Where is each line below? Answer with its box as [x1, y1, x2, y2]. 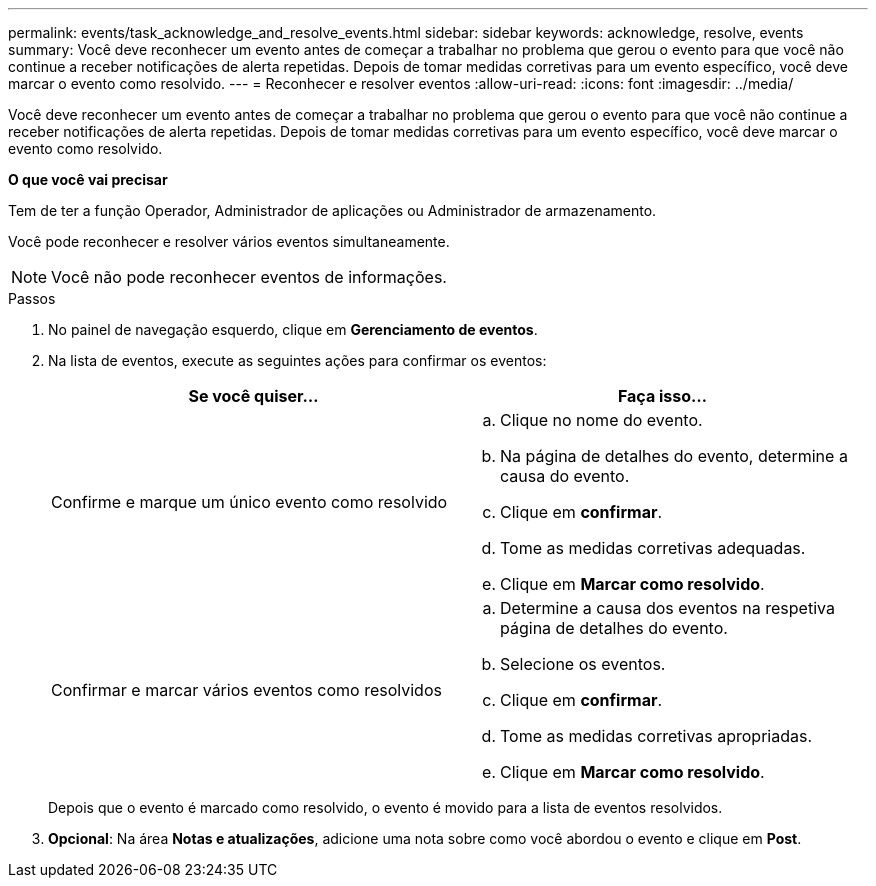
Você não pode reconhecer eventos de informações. [51, 267, 447, 287]
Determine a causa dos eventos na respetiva [500, 598, 835, 618]
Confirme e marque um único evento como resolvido [51, 492, 448, 512]
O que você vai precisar [8, 171, 168, 188]
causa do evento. [500, 466, 630, 486]
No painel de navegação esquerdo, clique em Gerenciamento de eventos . [48, 321, 538, 338]
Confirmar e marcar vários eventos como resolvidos [51, 680, 442, 700]
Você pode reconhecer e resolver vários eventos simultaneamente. [8, 233, 450, 250]
